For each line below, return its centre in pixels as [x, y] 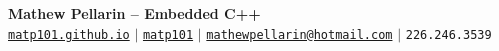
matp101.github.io [69, 34]
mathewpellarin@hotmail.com [299, 34]
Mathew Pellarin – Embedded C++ [134, 13]
